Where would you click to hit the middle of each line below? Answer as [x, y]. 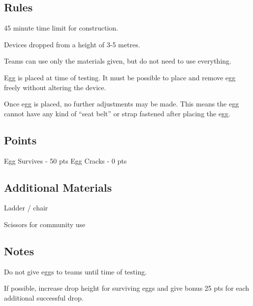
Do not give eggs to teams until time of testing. [76, 271]
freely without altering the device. [55, 87]
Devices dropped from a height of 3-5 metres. [72, 44]
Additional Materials [58, 187]
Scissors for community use [45, 224]
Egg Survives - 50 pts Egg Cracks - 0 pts [65, 160]
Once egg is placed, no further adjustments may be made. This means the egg [122, 104]
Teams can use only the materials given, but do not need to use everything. [118, 61]
